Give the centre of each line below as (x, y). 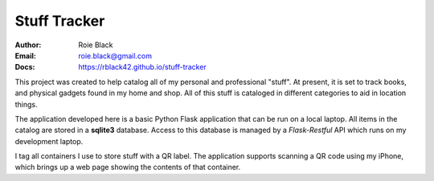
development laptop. (49, 141)
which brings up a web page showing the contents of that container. (128, 167)
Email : (25, 55)
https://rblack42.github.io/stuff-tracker (142, 67)
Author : (28, 45)
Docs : (25, 67)
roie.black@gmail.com (115, 55)
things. (26, 104)
